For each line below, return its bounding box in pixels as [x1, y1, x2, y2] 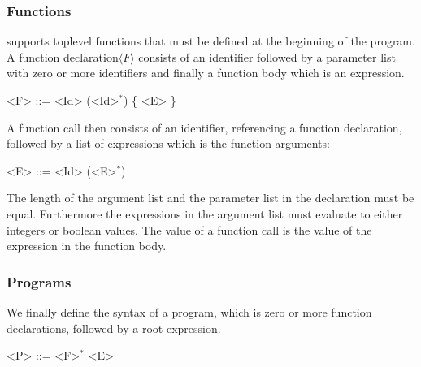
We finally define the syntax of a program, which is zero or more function [7, 303, 372, 320]
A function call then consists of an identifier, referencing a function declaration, [7, 119, 402, 136]
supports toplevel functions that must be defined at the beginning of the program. [7, 32, 415, 50]
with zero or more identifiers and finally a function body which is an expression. [7, 64, 405, 81]
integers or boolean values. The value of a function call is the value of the [7, 221, 372, 238]
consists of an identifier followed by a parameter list [138, 48, 396, 65]
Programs [7, 271, 72, 291]
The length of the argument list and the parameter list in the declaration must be [7, 189, 414, 206]
